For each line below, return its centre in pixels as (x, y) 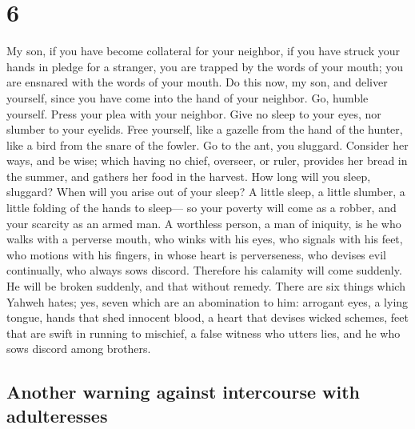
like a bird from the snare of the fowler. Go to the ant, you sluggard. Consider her (207, 144)
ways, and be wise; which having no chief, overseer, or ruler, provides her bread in (207, 160)
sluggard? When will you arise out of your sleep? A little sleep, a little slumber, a (206, 192)
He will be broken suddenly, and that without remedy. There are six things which (206, 286)
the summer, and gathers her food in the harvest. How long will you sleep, (189, 176)
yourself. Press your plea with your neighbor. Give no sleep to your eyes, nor (194, 113)
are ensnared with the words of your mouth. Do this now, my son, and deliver (197, 82)
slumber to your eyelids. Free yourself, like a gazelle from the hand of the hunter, (205, 129)
